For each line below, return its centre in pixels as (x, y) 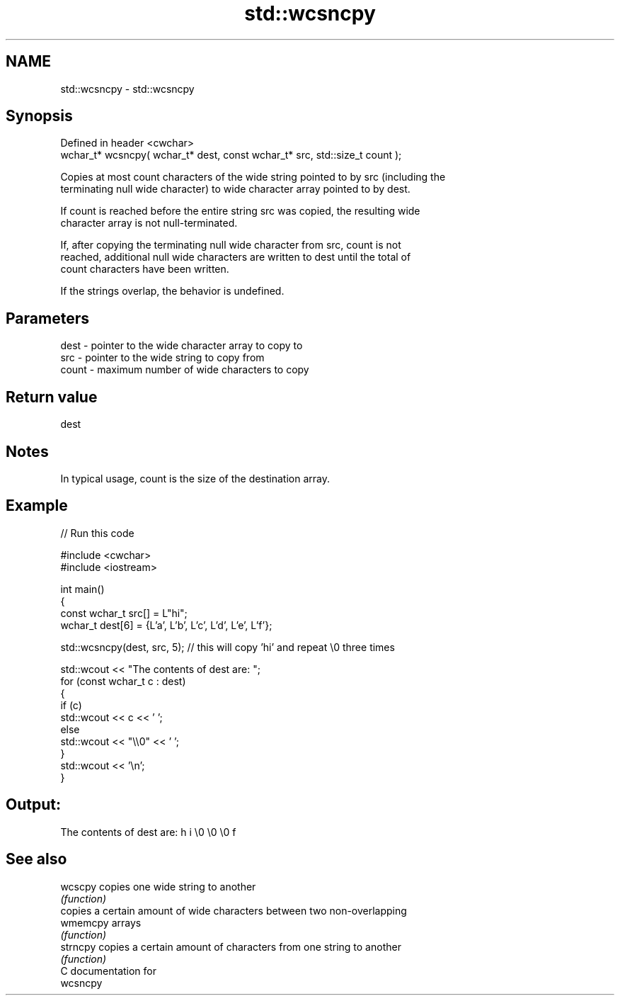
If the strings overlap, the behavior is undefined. (172, 291)
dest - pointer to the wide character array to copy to (182, 346)
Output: (33, 805)
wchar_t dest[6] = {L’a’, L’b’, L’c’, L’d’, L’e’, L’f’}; (166, 625)
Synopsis (39, 116)
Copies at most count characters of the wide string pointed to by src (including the (253, 177)
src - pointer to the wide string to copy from (162, 358)
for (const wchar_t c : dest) (123, 681)
